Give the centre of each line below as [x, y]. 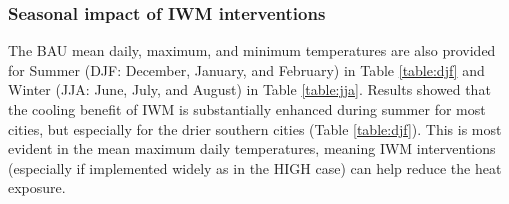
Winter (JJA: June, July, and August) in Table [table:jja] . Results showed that [249, 89]
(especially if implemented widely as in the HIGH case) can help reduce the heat [255, 167]
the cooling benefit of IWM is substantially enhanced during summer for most [247, 109]
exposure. [37, 187]
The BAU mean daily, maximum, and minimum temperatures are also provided [252, 50]
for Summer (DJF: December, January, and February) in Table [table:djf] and [246, 69]
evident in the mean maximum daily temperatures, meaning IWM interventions [252, 148]
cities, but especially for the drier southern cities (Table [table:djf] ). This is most [255, 128]
